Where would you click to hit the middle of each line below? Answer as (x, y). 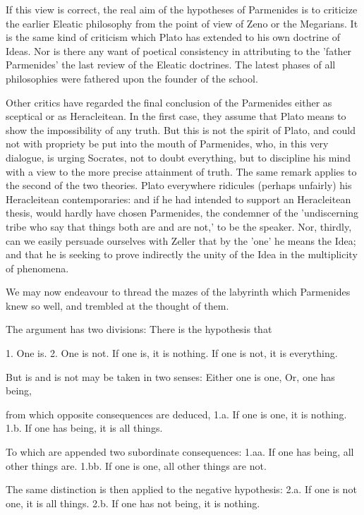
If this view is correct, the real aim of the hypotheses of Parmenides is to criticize (182, 9)
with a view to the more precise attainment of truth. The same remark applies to (181, 171)
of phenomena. (37, 268)
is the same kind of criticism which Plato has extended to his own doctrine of (173, 37)
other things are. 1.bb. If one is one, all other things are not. (136, 465)
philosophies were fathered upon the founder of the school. (132, 78)
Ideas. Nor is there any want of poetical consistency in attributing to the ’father (179, 50)
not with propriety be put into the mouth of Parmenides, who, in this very (167, 144)
